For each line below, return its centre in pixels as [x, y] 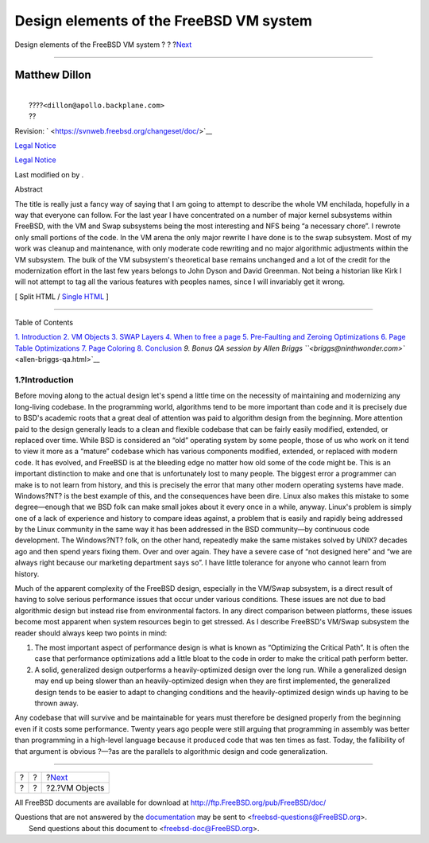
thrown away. [56, 703]
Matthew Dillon [53, 75]
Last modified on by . [49, 174]
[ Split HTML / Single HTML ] [62, 296]
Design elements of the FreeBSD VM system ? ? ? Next [103, 45]
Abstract [29, 189]
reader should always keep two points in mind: [91, 633]
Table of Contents [44, 323]
